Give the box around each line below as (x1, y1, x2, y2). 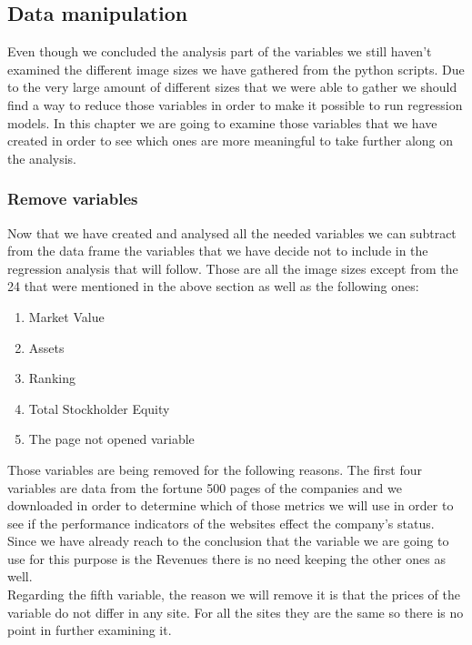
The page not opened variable (28, 429, 195, 448)
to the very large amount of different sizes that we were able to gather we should (7, 77, 457, 96)
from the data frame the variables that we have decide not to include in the (7, 241, 428, 260)
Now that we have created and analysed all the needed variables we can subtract (7, 223, 457, 242)
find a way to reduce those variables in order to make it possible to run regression (7, 95, 463, 114)
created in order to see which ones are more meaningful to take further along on (7, 131, 454, 150)
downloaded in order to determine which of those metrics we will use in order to (7, 496, 454, 515)
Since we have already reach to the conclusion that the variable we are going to (7, 531, 449, 550)
